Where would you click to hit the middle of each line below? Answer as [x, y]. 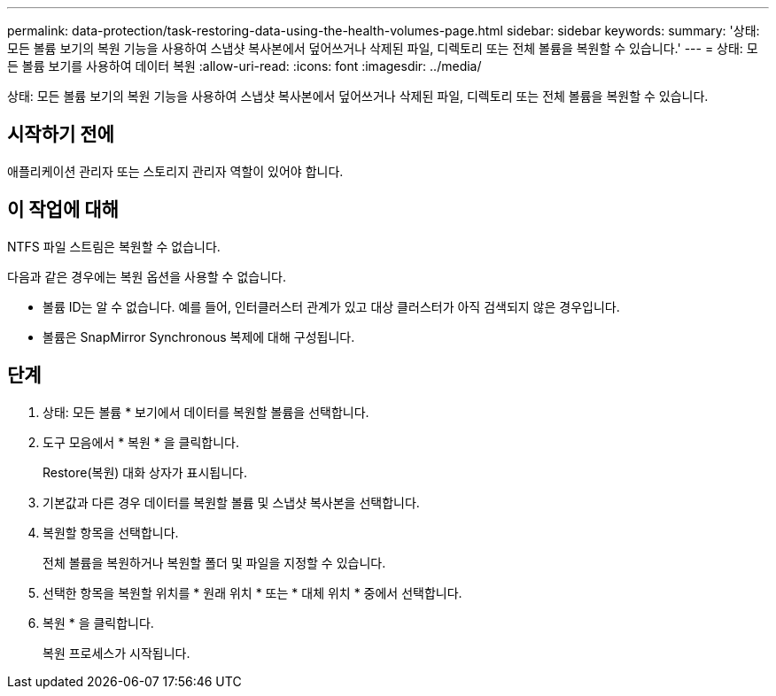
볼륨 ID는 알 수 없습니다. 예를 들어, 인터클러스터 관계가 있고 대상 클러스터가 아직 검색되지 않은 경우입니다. [331, 306]
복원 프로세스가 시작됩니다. [116, 653]
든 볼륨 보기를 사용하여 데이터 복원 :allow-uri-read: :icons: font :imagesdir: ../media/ [244, 66]
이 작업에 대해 [63, 210]
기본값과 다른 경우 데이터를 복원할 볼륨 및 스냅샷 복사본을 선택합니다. [231, 502]
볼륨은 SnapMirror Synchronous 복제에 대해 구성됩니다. [199, 336]
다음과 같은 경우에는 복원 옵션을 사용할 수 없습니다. [147, 276]
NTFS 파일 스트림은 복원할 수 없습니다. [114, 246]
